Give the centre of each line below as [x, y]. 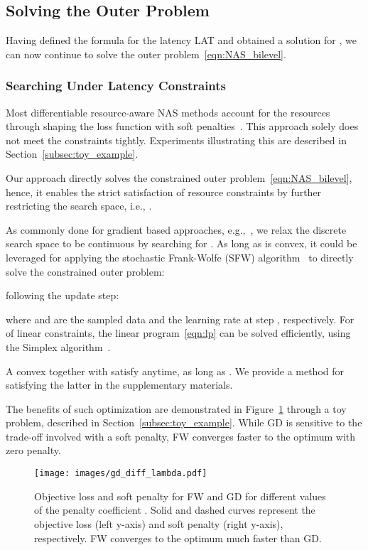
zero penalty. [33, 450]
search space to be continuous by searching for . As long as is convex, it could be [182, 243]
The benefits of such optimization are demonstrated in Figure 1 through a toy [176, 408]
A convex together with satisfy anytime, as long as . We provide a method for [175, 371]
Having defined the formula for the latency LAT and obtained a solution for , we [181, 40]
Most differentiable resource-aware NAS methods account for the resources [168, 112]
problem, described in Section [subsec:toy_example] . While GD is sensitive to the [184, 422]
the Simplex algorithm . [58, 346]
